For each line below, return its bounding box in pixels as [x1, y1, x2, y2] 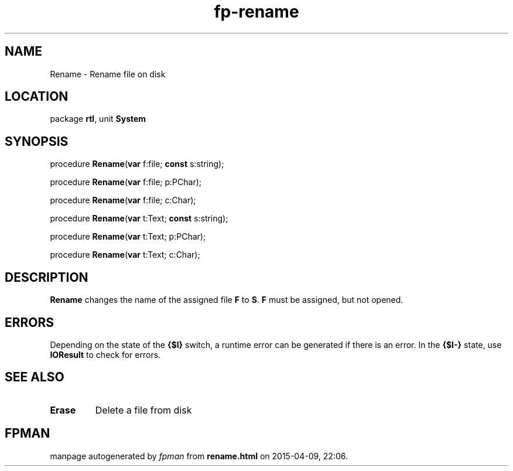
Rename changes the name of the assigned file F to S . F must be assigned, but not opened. [50, 295, 403, 305]
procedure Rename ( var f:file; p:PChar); [50, 177, 202, 187]
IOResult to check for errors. [50, 349, 161, 360]
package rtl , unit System [50, 114, 146, 124]
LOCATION [5, 89, 69, 104]
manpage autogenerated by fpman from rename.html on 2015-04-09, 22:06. [50, 450, 348, 461]
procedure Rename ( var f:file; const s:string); [50, 159, 224, 169]
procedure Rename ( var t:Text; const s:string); [50, 213, 228, 224]
